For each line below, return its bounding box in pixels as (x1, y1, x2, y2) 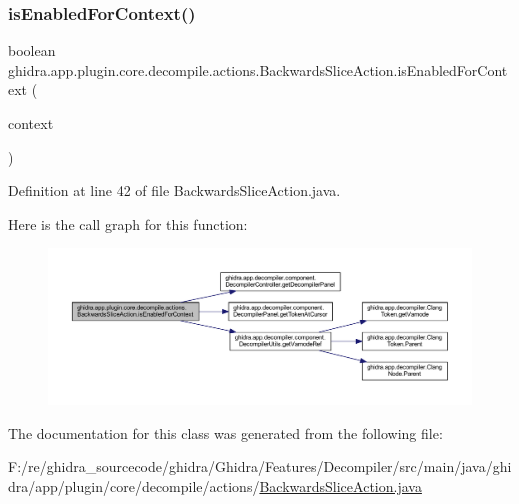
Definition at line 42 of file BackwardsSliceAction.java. (8, 180, 341, 201)
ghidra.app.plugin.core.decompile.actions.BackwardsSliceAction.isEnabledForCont (8, 59, 508, 80)
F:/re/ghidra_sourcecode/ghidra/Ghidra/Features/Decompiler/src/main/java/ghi (8, 456, 512, 477)
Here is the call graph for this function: (8, 213, 248, 234)
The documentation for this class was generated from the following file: (8, 422, 443, 443)
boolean (8, 40, 56, 61)
